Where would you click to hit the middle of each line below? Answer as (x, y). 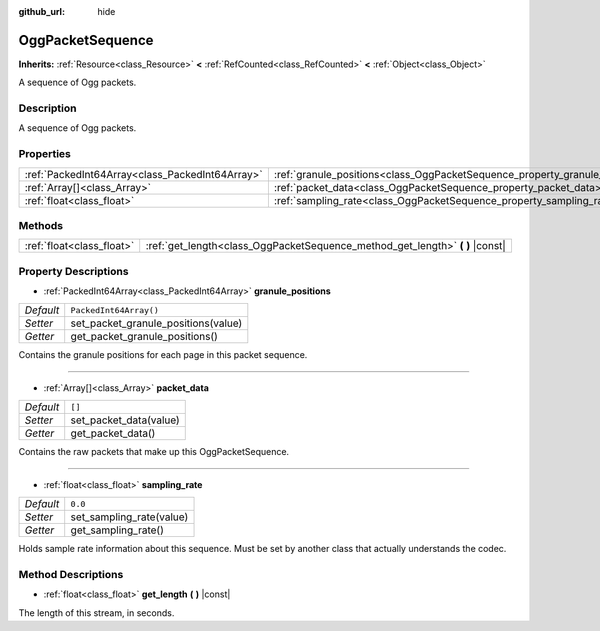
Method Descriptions (71, 574)
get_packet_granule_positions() (144, 337)
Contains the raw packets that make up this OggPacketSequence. (154, 452)
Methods (41, 225)
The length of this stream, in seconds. (96, 612)
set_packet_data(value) (125, 420)
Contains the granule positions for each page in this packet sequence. (163, 355)
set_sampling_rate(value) (129, 517)
